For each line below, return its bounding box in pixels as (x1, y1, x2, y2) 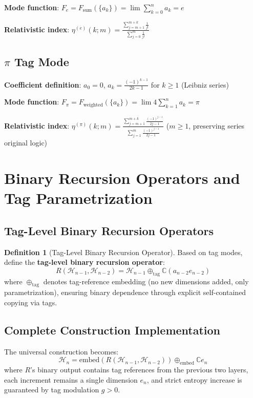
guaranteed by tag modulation (4, 384, 99, 395)
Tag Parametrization (4, 187, 153, 208)
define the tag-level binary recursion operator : (4, 257, 165, 267)
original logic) (4, 137, 48, 148)
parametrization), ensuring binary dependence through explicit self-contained (4, 287, 246, 298)
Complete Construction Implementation (4, 322, 221, 338)
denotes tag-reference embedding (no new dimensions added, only (43, 276, 249, 286)
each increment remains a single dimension (4, 374, 138, 385)
